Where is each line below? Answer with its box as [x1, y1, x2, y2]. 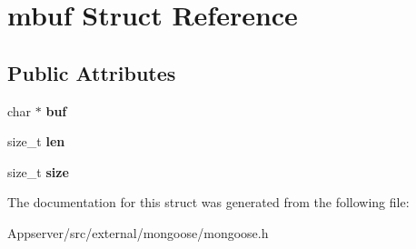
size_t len [7, 132, 65, 151]
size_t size [7, 162, 69, 181]
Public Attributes [7, 58, 176, 86]
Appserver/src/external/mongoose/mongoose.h [7, 223, 269, 242]
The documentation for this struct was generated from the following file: [7, 193, 410, 212]
